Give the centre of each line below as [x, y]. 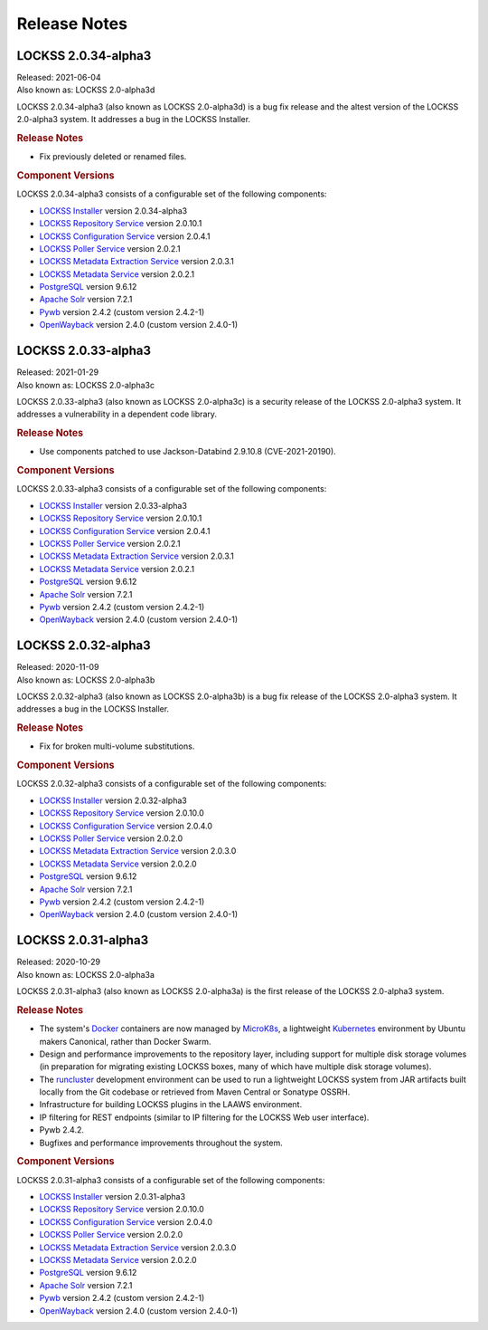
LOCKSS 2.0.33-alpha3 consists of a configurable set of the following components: [172, 489]
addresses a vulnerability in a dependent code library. [117, 414]
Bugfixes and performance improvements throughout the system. [161, 1143]
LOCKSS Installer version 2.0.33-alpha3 [113, 505]
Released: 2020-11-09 [58, 667]
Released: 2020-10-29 [59, 962]
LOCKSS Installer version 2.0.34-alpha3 [113, 211]
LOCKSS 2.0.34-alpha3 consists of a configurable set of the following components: [172, 194]
